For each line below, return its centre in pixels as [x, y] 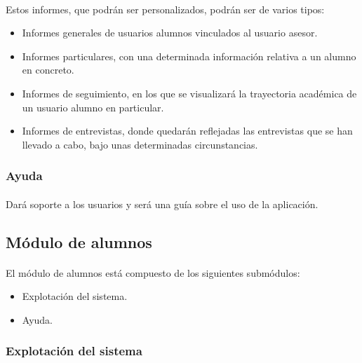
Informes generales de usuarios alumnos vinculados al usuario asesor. [170, 33]
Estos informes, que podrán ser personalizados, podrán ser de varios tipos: [165, 9]
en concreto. [48, 70]
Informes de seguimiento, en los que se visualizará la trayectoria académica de [189, 93]
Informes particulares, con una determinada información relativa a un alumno [189, 56]
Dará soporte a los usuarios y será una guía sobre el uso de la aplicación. [162, 204]
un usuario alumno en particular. [93, 107]
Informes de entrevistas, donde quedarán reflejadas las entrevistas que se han [187, 131]
